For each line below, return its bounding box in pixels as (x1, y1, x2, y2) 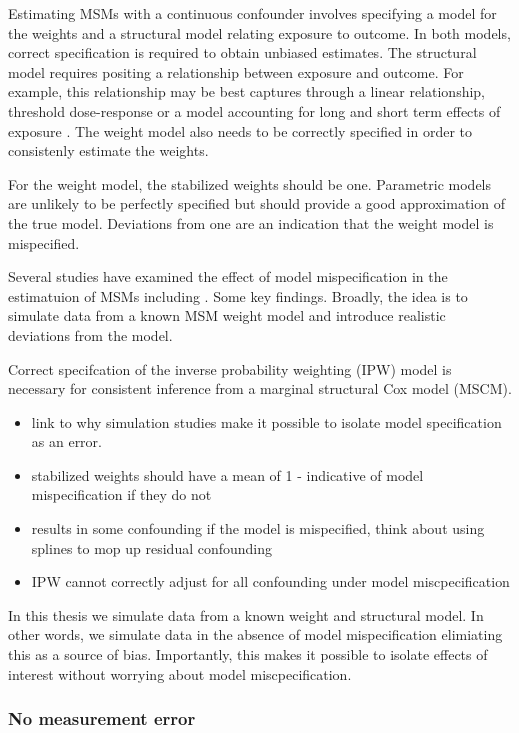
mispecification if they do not (31, 484, 212, 505)
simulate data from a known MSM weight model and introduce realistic (8, 305, 446, 326)
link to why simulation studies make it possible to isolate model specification (31, 411, 502, 432)
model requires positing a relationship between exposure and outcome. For (8, 61, 464, 82)
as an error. (31, 431, 102, 452)
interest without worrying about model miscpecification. (8, 663, 352, 684)
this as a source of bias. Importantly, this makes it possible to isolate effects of (8, 644, 488, 665)
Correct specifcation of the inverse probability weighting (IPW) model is (8, 358, 452, 379)
